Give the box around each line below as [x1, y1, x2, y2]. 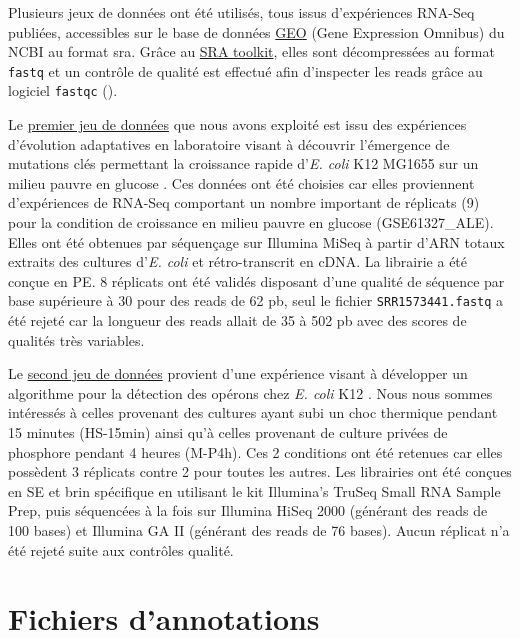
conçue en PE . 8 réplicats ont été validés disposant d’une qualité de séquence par [8, 270, 505, 291]
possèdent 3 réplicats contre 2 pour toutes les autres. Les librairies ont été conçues [8, 461, 512, 482]
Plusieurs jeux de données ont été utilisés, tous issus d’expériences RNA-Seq [8, 2, 475, 22]
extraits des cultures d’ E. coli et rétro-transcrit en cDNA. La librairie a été [8, 251, 468, 272]
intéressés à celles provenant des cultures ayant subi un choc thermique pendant [8, 402, 498, 423]
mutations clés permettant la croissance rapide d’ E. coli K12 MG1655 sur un [8, 153, 479, 174]
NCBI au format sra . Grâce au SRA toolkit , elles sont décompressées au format [8, 41, 495, 62]
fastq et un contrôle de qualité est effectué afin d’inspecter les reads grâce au [8, 60, 483, 81]
